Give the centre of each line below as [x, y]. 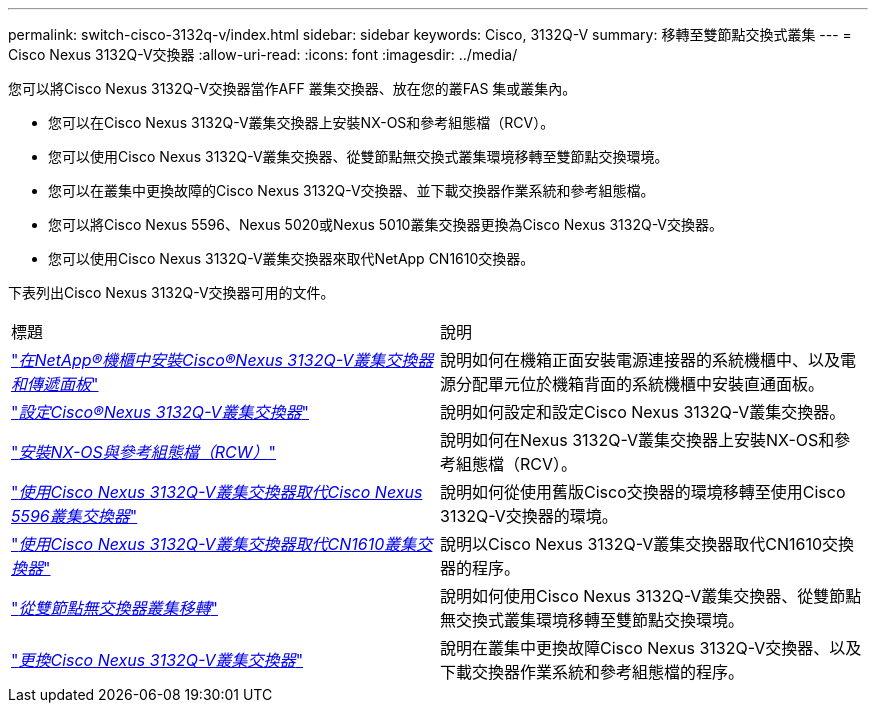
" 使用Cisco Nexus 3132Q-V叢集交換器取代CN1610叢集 [214, 544]
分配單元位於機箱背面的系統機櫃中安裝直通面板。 [640, 384]
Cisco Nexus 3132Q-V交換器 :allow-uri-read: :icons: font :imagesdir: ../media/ [263, 54]
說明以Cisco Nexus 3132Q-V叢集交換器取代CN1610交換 [647, 544]
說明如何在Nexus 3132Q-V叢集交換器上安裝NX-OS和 [637, 440]
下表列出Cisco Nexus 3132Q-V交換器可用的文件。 [171, 292]
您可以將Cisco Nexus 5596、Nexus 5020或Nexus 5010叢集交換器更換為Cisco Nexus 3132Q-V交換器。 [386, 224]
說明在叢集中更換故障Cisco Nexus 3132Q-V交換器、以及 [651, 648]
